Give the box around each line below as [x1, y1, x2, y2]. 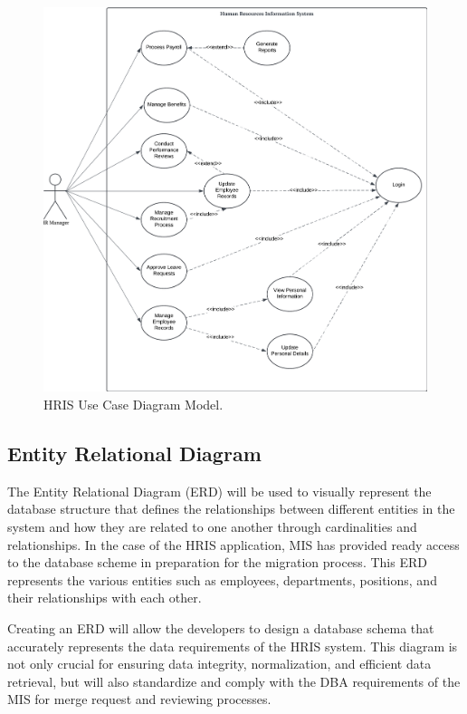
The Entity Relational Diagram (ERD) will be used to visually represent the [7, 481, 432, 500]
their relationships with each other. [7, 588, 202, 607]
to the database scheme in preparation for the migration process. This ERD [7, 553, 427, 572]
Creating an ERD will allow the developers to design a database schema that [7, 618, 434, 637]
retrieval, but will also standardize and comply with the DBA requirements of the [7, 671, 461, 690]
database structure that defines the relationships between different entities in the [7, 499, 455, 518]
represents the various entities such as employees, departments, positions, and [7, 570, 437, 589]
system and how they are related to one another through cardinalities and [7, 516, 417, 535]
